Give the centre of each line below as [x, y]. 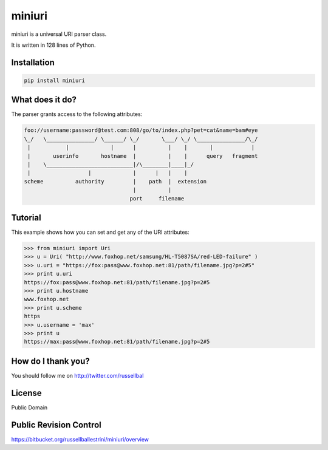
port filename [157, 198]
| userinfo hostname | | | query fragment [143, 156]
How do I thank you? [51, 361]
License [26, 393]
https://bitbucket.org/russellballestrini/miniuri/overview [80, 439]
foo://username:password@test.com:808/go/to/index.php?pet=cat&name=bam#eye [141, 130]
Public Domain [29, 407]
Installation [33, 62]
